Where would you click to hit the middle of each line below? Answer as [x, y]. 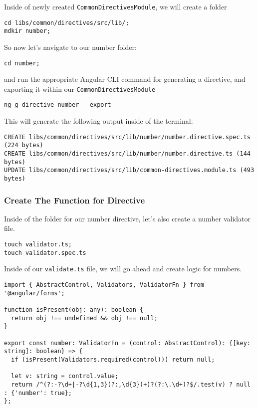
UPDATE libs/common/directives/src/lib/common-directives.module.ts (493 [129, 170]
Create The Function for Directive [75, 200]
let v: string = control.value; [65, 376]
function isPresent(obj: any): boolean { [74, 310]
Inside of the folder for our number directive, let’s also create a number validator [128, 218]
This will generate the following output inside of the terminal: [99, 121]
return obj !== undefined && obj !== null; [84, 318]
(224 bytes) [24, 145]
